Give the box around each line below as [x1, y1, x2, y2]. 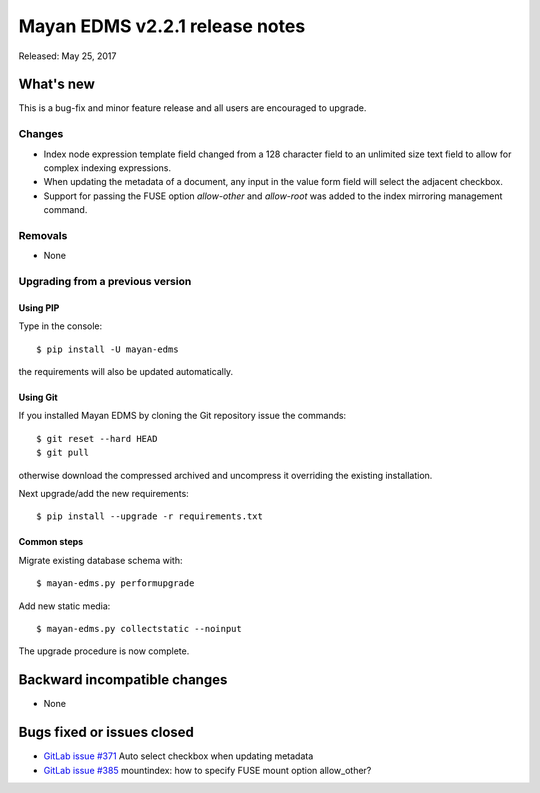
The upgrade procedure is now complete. [18, 645, 190, 657]
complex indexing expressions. [43, 161, 172, 174]
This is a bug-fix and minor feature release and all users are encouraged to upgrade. [18, 102, 367, 114]
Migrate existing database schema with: [18, 554, 183, 566]
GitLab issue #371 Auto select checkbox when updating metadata [43, 750, 314, 762]
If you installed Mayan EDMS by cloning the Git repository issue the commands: [18, 410, 347, 422]
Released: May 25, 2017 [18, 50, 117, 62]
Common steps [18, 536, 84, 548]
